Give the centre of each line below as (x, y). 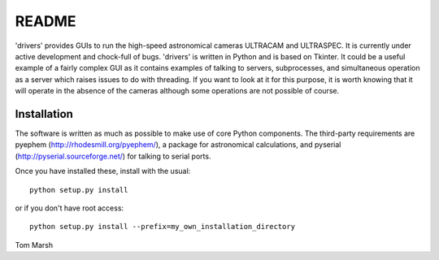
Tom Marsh (34, 245)
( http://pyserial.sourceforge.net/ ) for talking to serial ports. (113, 156)
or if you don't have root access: (70, 208)
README (46, 21)
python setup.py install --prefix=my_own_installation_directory (163, 227)
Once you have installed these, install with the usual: (103, 171)
